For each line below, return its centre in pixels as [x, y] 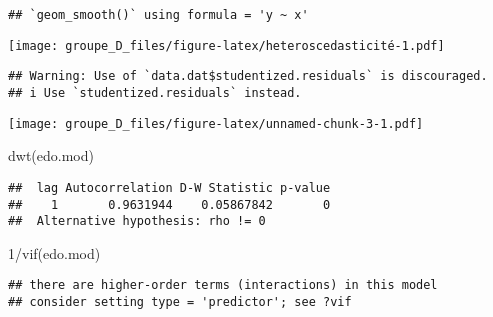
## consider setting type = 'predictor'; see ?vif [180, 302]
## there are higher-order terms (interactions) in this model [223, 285]
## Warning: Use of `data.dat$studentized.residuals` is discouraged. [248, 76]
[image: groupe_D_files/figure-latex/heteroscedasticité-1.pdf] [226, 45]
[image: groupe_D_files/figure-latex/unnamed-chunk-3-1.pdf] [216, 123]
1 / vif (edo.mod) [54, 252]
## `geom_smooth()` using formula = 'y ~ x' [158, 15]
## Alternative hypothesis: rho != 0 [137, 221]
